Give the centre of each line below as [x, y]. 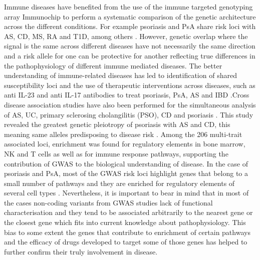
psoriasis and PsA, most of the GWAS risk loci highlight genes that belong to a [126, 173]
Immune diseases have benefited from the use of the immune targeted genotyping [128, 6]
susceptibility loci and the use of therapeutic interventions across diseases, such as [130, 85]
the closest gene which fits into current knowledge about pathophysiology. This [125, 222]
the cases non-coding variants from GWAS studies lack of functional [108, 202]
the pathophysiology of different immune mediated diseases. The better [113, 65]
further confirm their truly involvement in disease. [81, 251]
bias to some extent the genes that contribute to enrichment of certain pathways [127, 232]
